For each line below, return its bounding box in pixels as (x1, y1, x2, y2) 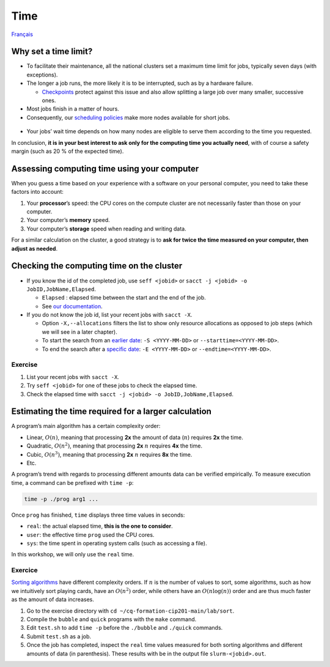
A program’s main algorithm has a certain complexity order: (11, 422, 161, 430)
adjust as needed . (11, 245, 58, 252)
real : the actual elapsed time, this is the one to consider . (26, 523, 174, 530)
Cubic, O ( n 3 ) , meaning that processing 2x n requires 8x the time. (26, 450, 193, 458)
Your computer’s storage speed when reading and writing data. (26, 225, 186, 232)
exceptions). (26, 71, 58, 78)
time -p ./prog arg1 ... (24, 495, 99, 503)
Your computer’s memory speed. (26, 216, 110, 224)
